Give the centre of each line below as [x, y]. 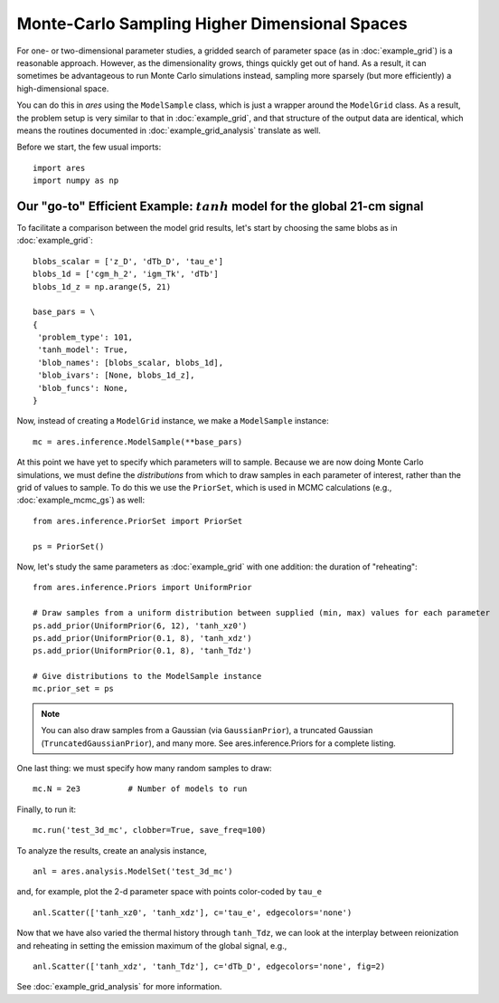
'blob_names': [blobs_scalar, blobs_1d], [131, 363]
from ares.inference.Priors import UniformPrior [142, 587]
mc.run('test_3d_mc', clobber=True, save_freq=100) [150, 830]
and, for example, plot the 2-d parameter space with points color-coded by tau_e [169, 892]
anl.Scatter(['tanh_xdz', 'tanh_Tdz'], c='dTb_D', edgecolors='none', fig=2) [209, 966]
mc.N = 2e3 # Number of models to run [140, 789]
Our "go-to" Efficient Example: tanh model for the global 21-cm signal [220, 206]
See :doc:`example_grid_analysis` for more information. [119, 987]
